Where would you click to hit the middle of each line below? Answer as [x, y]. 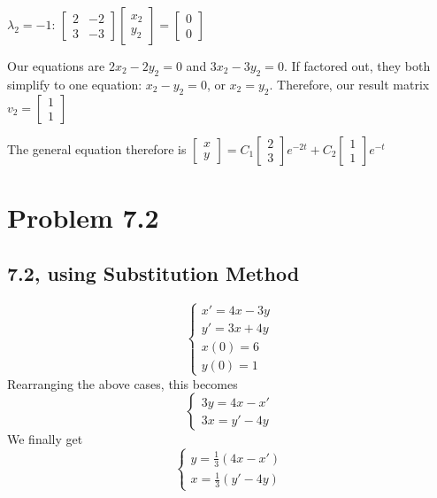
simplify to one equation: [75, 84]
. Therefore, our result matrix [349, 84]
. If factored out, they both [357, 66]
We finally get [45, 439]
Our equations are [56, 66]
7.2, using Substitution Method [153, 273]
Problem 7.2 [83, 217]
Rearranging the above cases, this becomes [123, 383]
